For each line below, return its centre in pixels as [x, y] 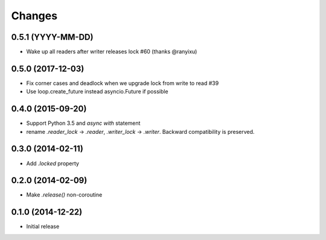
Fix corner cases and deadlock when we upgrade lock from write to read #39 [123, 83]
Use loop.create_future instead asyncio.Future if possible [97, 92]
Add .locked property [53, 163]
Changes [34, 16]
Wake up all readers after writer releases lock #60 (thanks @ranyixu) [112, 52]
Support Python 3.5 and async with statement [83, 123]
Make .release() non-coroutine [64, 195]
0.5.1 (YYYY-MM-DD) [52, 37]
